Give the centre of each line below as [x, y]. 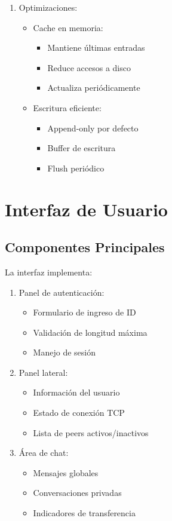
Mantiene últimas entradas [96, 47]
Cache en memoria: [68, 27]
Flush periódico [76, 168]
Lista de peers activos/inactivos [91, 432]
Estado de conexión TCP [79, 413]
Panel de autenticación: [62, 292]
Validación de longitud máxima [90, 332]
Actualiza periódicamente [94, 88]
